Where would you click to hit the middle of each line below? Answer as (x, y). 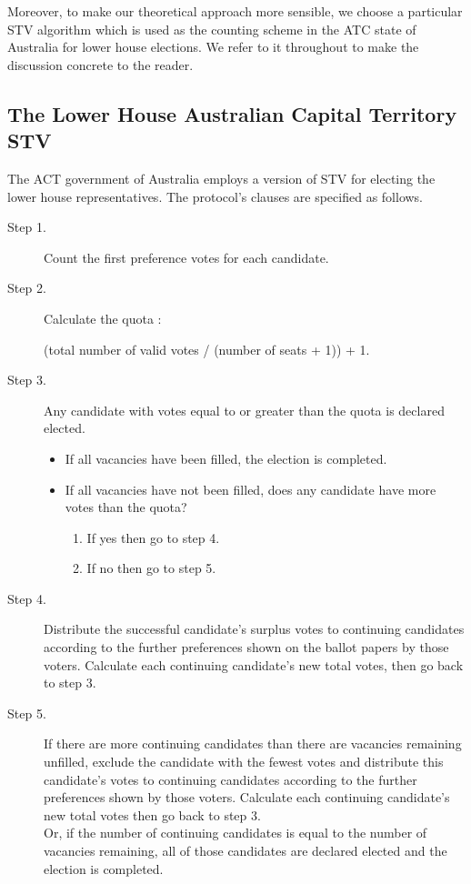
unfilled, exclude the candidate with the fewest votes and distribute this (244, 762)
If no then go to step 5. (151, 568)
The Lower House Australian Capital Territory (232, 113)
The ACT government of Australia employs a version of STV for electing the (221, 178)
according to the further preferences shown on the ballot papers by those (246, 647)
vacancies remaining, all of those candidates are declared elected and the (246, 850)
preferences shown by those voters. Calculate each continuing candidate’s (247, 797)
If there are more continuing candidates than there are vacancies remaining (253, 743)
